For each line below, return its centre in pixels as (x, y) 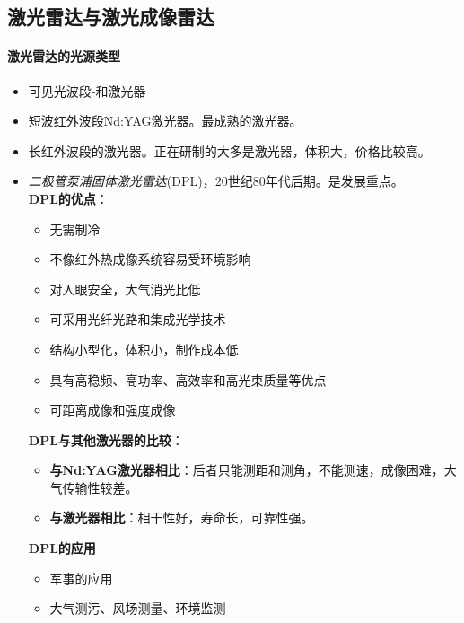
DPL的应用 (62, 548)
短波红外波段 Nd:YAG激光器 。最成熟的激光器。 (165, 121)
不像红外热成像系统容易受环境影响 (150, 259)
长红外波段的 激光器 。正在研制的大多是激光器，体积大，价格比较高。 (229, 150)
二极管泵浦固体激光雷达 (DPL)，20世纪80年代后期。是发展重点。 (216, 181)
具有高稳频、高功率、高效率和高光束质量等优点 (188, 379)
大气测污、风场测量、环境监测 (138, 608)
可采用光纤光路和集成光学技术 (138, 319)
